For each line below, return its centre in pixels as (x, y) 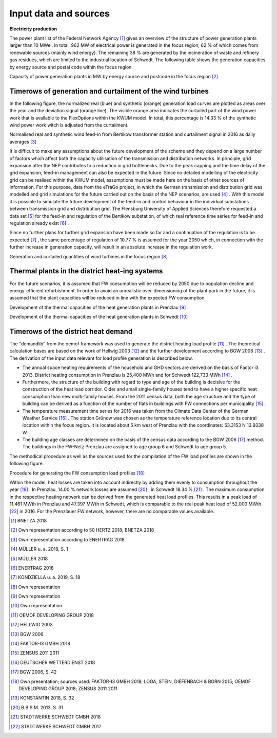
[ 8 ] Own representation (36, 587)
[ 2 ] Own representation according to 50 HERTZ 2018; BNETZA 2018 (83, 530)
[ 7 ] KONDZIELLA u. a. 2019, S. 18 (46, 577)
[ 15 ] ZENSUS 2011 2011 (35, 653)
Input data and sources (60, 13)
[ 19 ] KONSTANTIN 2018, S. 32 (43, 698)
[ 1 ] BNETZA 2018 (29, 520)
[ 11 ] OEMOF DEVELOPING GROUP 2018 (53, 615)
